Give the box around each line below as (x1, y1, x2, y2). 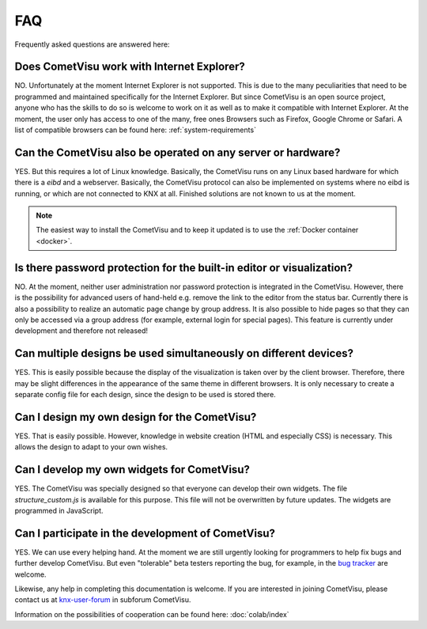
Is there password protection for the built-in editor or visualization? (14, 261, 353, 275)
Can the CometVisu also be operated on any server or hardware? (14, 146, 341, 159)
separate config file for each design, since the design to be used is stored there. (14, 390, 276, 400)
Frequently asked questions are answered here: (14, 40, 170, 49)
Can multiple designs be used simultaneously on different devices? (14, 347, 353, 360)
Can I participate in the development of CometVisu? (14, 526, 276, 540)
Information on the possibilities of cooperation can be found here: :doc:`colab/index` (14, 609, 289, 619)
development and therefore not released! (14, 326, 149, 335)
